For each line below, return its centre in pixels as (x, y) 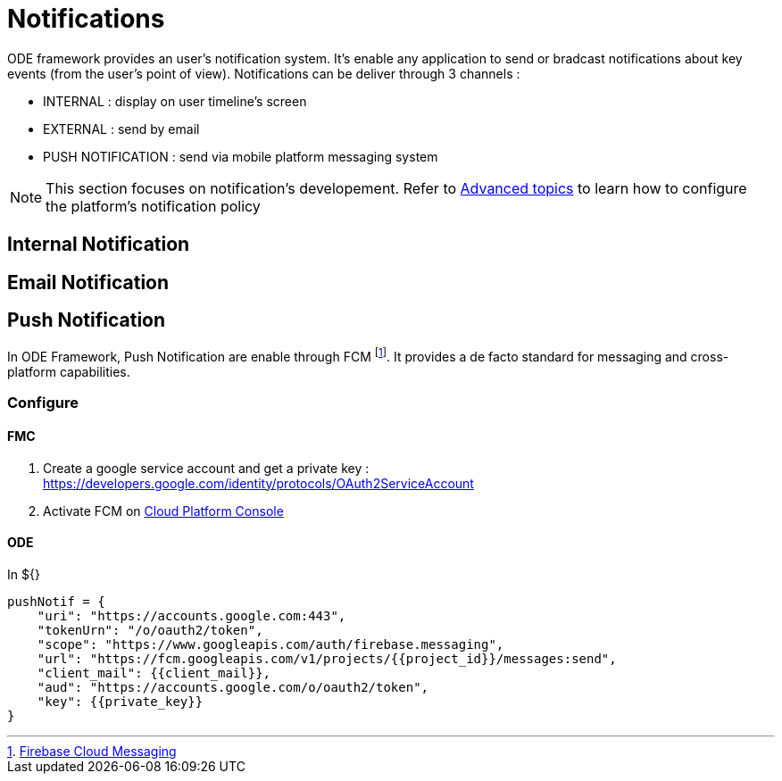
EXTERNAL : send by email (121, 129)
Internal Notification (99, 245)
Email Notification (88, 282)
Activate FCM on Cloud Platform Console (163, 511)
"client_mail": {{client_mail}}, (154, 673)
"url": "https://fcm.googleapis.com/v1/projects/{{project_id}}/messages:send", (327, 658)
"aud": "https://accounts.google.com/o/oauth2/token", (233, 687)
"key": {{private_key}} (120, 701)
